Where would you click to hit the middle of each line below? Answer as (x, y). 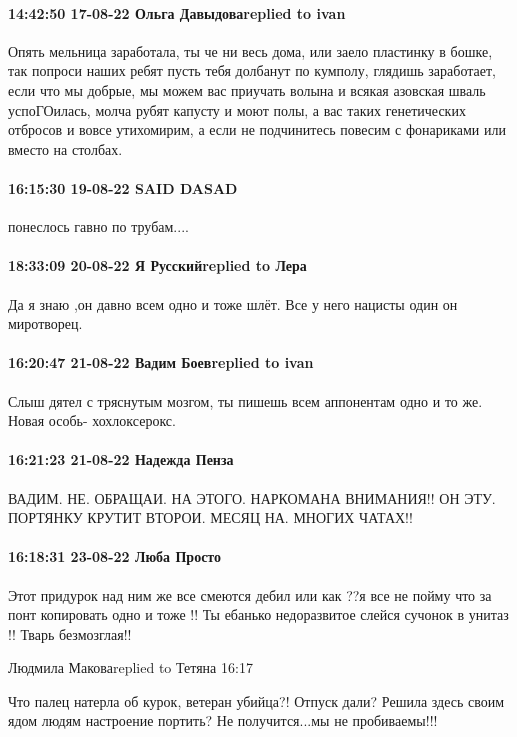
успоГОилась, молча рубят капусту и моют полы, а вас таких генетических (237, 109)
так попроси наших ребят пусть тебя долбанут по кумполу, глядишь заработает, (252, 70)
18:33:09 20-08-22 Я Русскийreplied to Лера (157, 265)
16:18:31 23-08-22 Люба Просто (115, 556)
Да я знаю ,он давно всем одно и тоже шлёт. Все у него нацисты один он (233, 303)
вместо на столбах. (65, 148)
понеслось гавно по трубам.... (98, 226)
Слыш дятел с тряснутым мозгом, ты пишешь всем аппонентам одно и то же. (245, 400)
